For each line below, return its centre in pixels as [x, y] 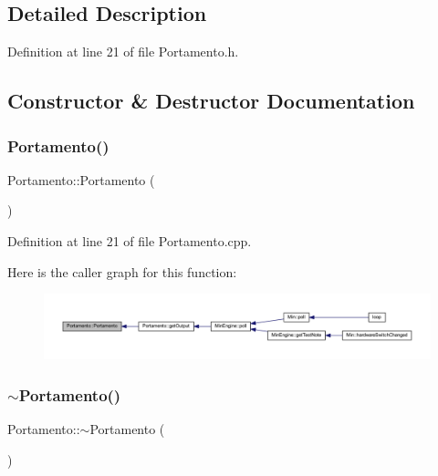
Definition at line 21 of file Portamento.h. [123, 52]
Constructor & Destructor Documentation [211, 101]
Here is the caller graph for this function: [122, 271]
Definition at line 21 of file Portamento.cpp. [130, 240]
